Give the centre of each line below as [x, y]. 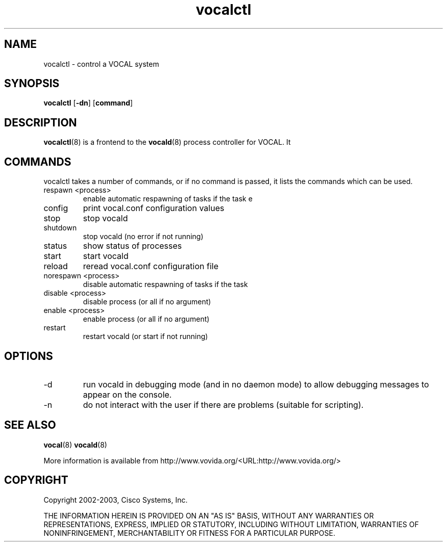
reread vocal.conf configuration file [151, 266]
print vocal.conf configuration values [154, 208]
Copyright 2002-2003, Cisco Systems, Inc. [116, 500]
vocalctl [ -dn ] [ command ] [88, 103]
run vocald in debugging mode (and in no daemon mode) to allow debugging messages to [256, 384]
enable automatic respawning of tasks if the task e [168, 199]
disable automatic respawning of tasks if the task [165, 284]
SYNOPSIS [32, 84]
